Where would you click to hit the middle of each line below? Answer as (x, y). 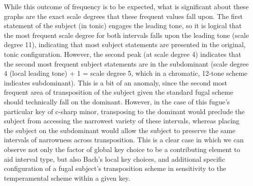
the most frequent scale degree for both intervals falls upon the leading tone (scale (126, 35)
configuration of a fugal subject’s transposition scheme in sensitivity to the (115, 168)
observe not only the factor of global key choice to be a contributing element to (122, 149)
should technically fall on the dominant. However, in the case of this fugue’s (117, 101)
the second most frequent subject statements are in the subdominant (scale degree (126, 63)
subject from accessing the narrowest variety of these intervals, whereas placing (122, 121)
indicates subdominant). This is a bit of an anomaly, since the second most (116, 82)
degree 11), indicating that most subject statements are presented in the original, (125, 44)
